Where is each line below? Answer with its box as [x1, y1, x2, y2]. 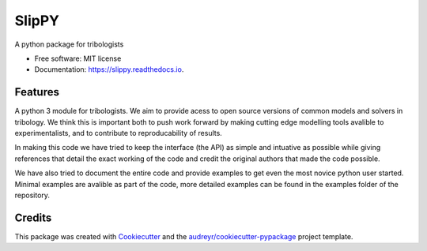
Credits [14, 211, 52, 224]
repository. [14, 190, 51, 200]
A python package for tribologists [14, 39, 124, 49]
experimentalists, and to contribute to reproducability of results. [14, 129, 223, 138]
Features [14, 85, 59, 99]
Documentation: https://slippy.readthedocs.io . [34, 65, 184, 74]
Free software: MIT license [34, 54, 122, 63]
